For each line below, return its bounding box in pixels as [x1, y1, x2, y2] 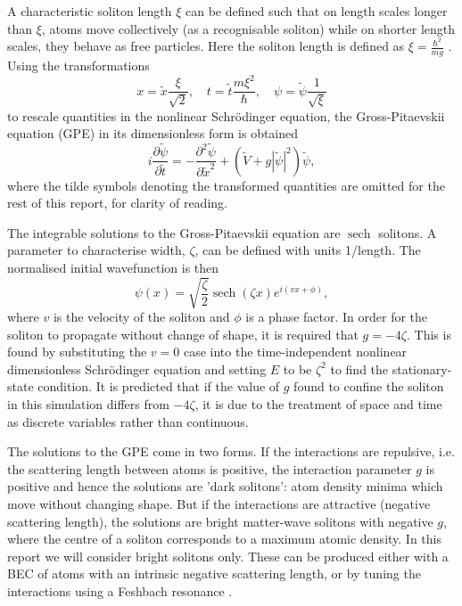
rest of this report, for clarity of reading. [7, 193, 227, 212]
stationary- [392, 359, 452, 378]
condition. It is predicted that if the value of [37, 377, 280, 396]
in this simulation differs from [7, 395, 169, 413]
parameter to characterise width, [7, 241, 186, 259]
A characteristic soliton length [7, 2, 172, 20]
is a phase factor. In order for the [245, 307, 428, 326]
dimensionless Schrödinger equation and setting [7, 359, 267, 378]
